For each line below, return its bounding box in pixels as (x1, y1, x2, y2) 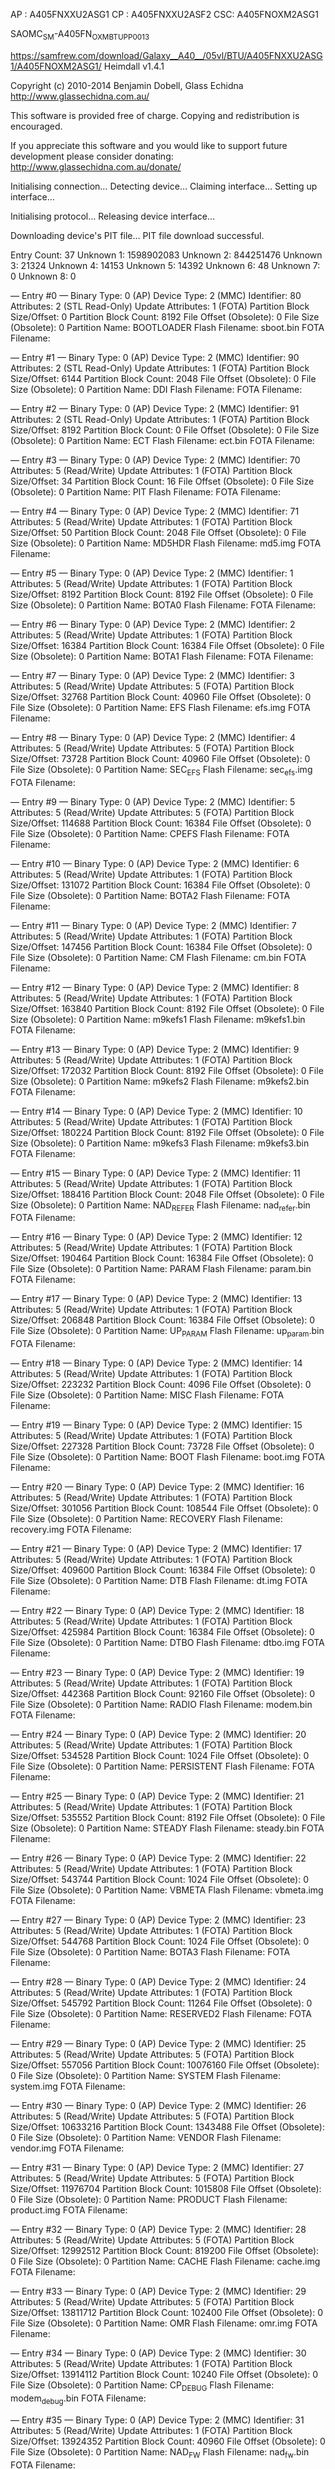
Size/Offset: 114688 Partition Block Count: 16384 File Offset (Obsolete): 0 (10, 817, 312, 829)
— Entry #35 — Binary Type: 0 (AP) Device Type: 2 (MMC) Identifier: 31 (10, 2414, 305, 2426)
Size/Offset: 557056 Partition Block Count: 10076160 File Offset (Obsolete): (10, 2059, 320, 2071)
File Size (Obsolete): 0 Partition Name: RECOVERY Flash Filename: (10, 1513, 283, 1525)
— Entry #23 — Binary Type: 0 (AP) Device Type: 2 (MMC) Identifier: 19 (10, 1667, 305, 1679)
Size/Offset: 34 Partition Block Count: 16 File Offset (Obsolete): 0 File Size (10, 475, 315, 487)
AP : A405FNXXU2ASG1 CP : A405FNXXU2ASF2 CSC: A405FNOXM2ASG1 (10, 9, 319, 20)
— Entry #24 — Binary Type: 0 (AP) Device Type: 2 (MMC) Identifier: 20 (10, 1729, 307, 1741)
